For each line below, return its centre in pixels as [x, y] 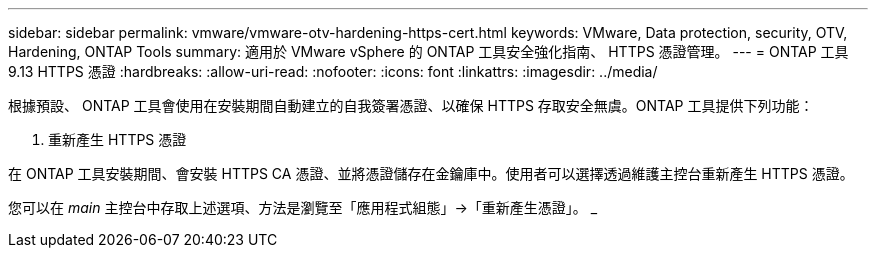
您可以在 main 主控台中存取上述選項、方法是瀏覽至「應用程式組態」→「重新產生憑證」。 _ [303, 207]
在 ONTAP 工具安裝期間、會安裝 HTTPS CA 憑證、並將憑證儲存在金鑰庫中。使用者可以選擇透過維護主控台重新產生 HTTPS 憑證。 [431, 173]
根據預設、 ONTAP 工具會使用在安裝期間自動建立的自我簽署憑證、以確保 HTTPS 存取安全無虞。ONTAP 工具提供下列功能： [411, 105]
